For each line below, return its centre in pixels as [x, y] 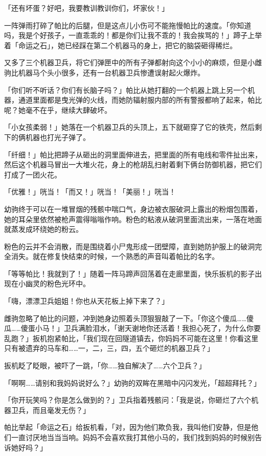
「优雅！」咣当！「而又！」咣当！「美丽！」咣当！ [90, 192]
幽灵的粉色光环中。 [58, 283]
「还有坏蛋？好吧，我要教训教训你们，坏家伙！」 [86, 8]
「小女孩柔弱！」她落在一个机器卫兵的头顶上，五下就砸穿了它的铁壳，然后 [129, 127]
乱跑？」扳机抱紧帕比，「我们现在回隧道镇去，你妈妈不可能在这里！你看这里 [131, 338]
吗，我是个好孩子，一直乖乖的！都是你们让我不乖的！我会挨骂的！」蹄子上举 [133, 35]
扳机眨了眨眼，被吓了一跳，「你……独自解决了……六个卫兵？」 [105, 365]
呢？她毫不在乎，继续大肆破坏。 [58, 110]
